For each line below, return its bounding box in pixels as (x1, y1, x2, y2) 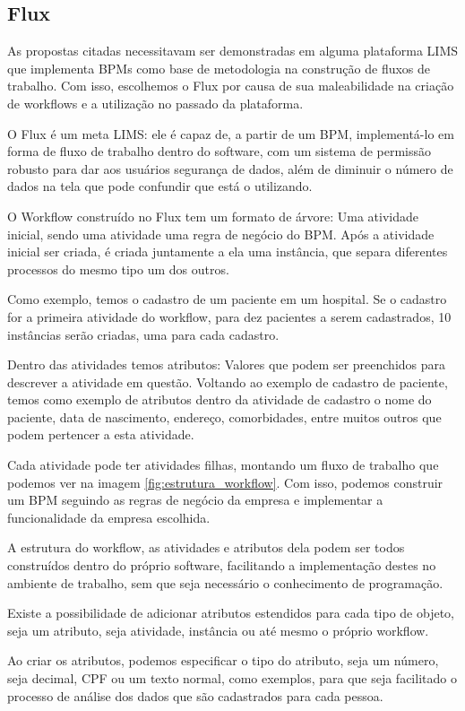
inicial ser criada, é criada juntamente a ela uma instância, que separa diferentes (7, 242, 448, 261)
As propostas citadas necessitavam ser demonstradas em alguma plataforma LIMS (7, 41, 459, 60)
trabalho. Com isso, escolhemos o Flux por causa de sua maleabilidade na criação (7, 76, 454, 95)
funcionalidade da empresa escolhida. (7, 507, 211, 526)
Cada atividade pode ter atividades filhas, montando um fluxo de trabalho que (7, 455, 439, 474)
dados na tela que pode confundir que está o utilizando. (7, 177, 313, 195)
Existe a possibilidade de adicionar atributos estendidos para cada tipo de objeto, (7, 603, 454, 622)
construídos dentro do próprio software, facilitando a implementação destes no (7, 556, 436, 575)
